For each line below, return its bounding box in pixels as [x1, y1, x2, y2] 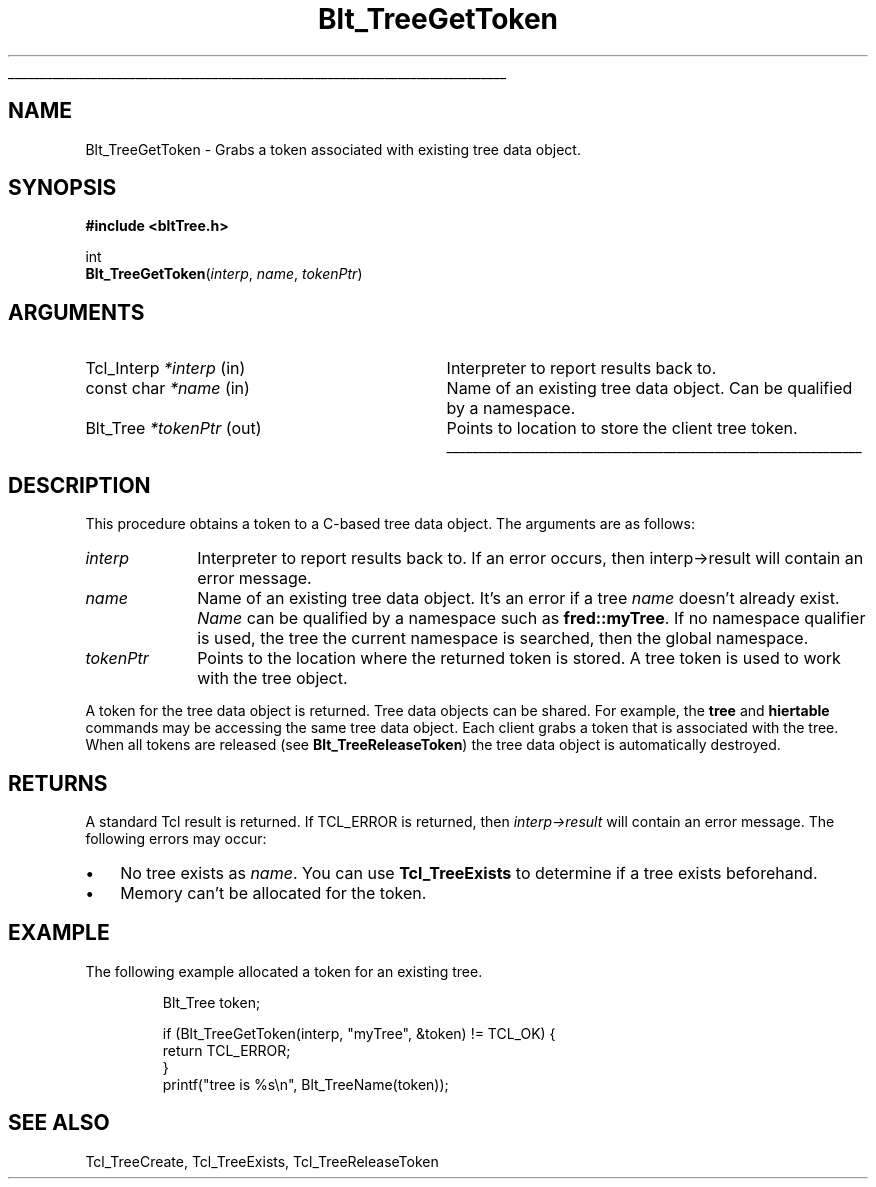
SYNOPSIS [8, 175, 117, 201]
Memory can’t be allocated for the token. [120, 882, 427, 903]
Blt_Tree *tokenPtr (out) [85, 418, 262, 439]
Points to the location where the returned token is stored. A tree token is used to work [197, 648, 841, 669]
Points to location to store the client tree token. [446, 418, 798, 439]
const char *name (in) [85, 378, 250, 399]
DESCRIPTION [8, 472, 151, 498]
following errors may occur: [85, 829, 267, 847]
